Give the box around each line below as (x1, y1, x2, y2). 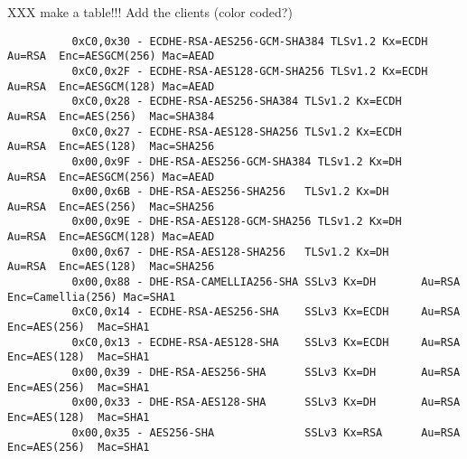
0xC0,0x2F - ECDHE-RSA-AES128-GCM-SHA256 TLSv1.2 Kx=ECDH (71, 64, 428, 78)
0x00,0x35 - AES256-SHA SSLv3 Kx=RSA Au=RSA (71, 426, 461, 439)
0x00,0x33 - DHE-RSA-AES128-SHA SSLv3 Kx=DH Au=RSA (71, 396, 461, 409)
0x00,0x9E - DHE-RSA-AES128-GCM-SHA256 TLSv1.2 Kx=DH (71, 215, 402, 229)
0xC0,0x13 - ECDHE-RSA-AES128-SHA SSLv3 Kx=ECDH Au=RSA (71, 335, 461, 349)
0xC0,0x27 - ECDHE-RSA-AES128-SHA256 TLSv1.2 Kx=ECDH (71, 125, 402, 138)
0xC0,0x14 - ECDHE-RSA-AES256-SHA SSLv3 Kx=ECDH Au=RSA (71, 305, 461, 319)
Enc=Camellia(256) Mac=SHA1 (7, 290, 176, 304)
